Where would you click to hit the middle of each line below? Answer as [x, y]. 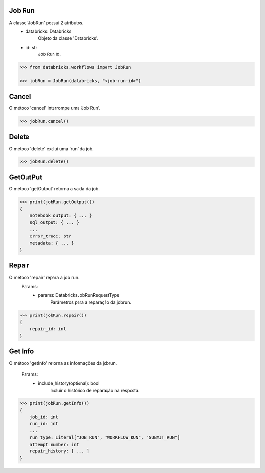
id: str [32, 47]
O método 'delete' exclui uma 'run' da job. [52, 148]
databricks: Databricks [49, 31]
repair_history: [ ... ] [60, 451]
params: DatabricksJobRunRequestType [79, 295]
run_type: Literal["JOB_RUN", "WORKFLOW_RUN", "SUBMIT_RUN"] [105, 437]
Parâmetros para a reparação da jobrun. [91, 302]
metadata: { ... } [52, 243]
